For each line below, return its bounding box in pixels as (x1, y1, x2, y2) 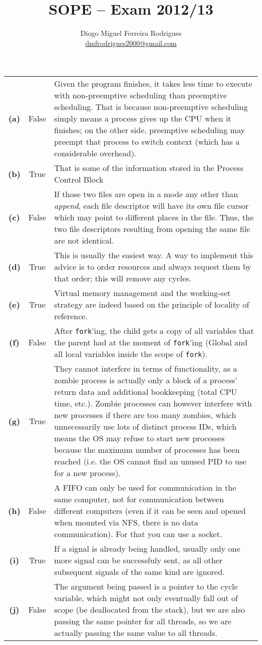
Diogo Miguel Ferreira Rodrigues (80, 28, 182, 38)
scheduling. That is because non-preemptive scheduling (54, 101, 248, 113)
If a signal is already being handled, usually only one (54, 543, 240, 555)
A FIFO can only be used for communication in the (54, 482, 236, 494)
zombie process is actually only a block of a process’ (54, 374, 238, 386)
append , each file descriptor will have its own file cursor (54, 200, 249, 212)
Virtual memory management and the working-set (54, 287, 231, 299)
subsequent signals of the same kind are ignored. (54, 566, 225, 578)
